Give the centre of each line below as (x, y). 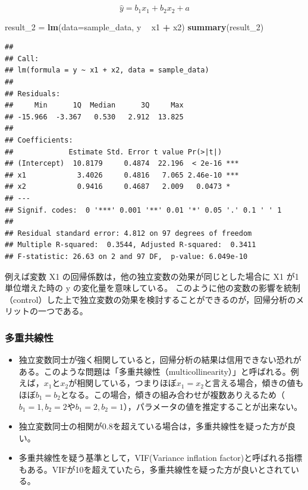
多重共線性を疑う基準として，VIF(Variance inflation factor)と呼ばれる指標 (161, 458)
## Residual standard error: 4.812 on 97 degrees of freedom (128, 233)
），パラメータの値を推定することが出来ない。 (213, 406)
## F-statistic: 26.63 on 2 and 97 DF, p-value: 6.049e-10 (126, 256)
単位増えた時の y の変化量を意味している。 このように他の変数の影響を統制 (153, 288)
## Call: (22, 59)
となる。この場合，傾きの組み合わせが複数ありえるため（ (173, 394)
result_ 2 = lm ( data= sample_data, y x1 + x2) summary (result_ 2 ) (134, 26)
